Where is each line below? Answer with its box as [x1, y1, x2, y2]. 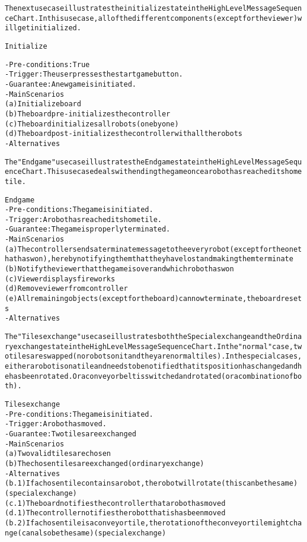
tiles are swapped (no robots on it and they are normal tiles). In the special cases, [9, 352, 302, 361]
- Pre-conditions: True [5, 60, 90, 69]
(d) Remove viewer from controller [5, 284, 128, 293]
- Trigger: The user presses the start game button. [5, 70, 183, 79]
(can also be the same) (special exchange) [17, 528, 167, 537]
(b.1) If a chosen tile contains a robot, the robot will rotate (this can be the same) [5, 479, 298, 488]
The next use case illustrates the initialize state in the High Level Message [5, 4, 277, 12]
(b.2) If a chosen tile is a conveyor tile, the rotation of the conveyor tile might [5, 518, 289, 527]
